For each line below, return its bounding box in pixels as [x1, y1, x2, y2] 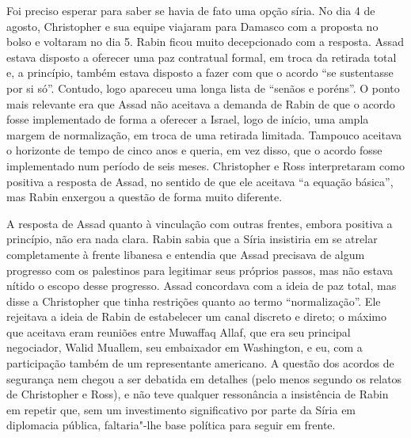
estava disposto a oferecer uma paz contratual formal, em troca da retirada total [6, 48, 397, 65]
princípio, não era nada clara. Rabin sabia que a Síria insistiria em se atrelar [6, 230, 378, 247]
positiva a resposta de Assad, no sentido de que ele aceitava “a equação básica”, [6, 173, 394, 189]
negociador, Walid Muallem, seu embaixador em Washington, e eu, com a [6, 339, 363, 356]
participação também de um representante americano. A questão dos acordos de [6, 355, 394, 371]
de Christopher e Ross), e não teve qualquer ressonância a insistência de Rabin [6, 386, 389, 402]
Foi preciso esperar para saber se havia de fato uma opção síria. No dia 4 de [6, 2, 375, 18]
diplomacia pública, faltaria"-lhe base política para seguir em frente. [6, 417, 336, 433]
